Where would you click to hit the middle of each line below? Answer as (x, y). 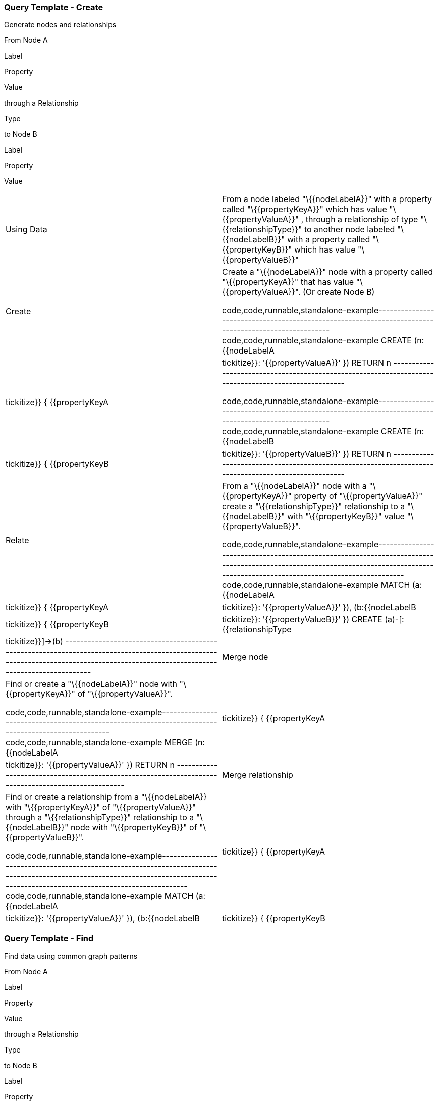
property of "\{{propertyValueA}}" (358, 496)
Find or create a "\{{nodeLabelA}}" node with (91, 684)
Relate (17, 541)
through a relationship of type (362, 219)
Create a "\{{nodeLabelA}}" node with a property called (328, 272)
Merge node (245, 657)
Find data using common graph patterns (71, 956)
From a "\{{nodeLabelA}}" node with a (294, 486)
